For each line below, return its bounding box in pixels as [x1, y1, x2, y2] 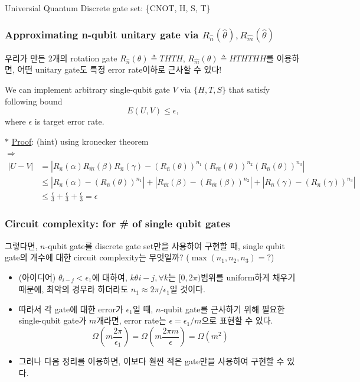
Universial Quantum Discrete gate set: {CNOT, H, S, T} [5, 2, 211, 14]
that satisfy [228, 83, 270, 95]
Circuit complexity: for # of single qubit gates [5, 216, 230, 231]
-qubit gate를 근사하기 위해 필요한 [161, 302, 285, 315]
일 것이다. [169, 283, 205, 295]
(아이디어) [18, 270, 56, 283]
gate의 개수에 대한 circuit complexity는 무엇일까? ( [5, 251, 189, 263]
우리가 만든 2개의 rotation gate [5, 51, 117, 64]
